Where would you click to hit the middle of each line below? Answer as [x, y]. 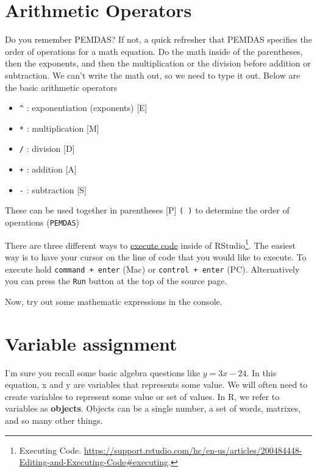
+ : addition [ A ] [48, 169]
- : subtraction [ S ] [53, 189]
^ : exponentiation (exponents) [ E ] [83, 108]
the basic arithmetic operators [61, 87]
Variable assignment [91, 343]
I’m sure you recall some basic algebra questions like [103, 372]
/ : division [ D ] [47, 148]
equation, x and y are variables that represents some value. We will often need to [156, 384]
